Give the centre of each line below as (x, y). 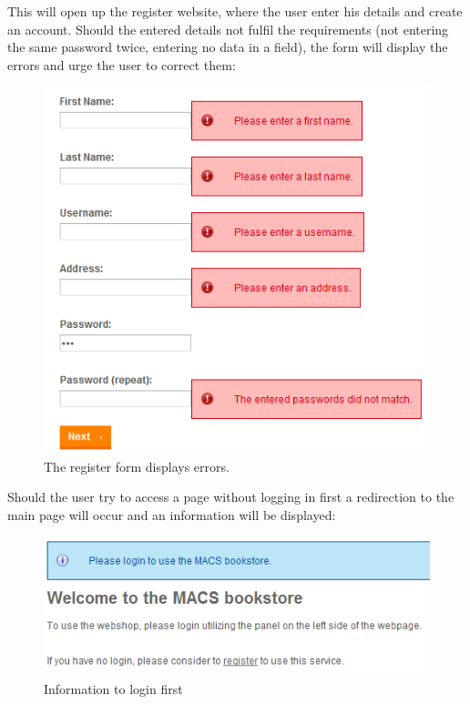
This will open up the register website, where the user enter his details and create (235, 11)
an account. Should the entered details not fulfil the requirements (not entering (228, 29)
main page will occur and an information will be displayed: (172, 514)
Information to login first (113, 689)
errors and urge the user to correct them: (122, 64)
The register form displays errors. (137, 466)
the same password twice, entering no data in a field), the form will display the (228, 47)
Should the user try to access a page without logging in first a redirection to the (231, 497)
